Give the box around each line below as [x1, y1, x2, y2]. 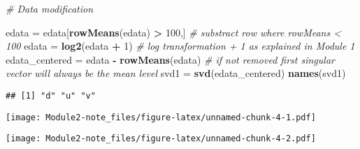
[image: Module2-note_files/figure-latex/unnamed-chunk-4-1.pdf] [6, 112, 316, 122]
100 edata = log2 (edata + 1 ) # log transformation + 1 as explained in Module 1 [6, 38, 355, 53]
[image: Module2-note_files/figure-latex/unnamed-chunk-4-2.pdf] [6, 134, 316, 144]
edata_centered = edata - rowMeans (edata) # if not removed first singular [6, 52, 335, 66]
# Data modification [6, 1, 94, 15]
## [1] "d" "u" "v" [6, 90, 96, 101]
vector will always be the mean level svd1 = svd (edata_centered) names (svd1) [6, 66, 346, 80]
